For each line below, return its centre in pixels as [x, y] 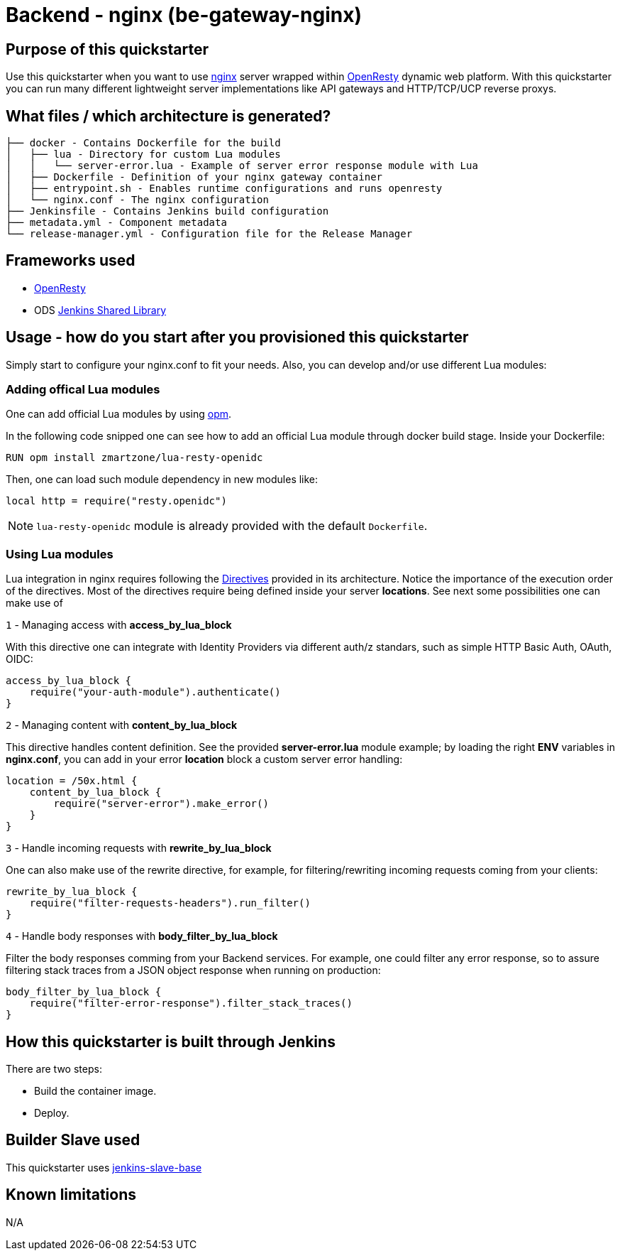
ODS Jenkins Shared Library [100, 310]
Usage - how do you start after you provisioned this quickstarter [237, 337]
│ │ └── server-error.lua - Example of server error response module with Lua [242, 166]
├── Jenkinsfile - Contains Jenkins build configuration [167, 211]
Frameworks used [71, 261]
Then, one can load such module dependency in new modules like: [162, 480]
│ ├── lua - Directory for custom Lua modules [143, 155]
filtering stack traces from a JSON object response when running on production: [193, 970]
